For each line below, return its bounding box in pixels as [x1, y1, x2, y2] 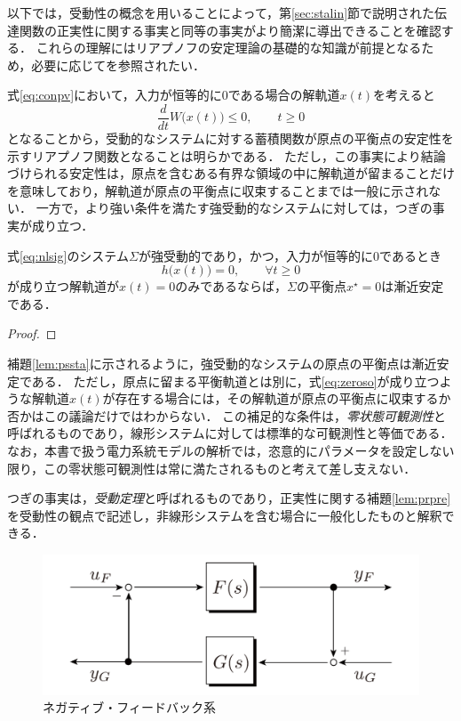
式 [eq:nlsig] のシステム [7, 246, 129, 264]
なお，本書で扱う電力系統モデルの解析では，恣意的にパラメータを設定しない [7, 441, 455, 459]
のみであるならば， [175, 277, 288, 296]
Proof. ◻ [7, 324, 57, 343]
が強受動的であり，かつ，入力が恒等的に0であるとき [138, 246, 441, 264]
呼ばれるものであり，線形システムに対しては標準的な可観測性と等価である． [7, 424, 453, 442]
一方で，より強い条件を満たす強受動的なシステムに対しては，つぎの [36, 198, 433, 217]
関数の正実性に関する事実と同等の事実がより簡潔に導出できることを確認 [19, 20, 441, 39]
